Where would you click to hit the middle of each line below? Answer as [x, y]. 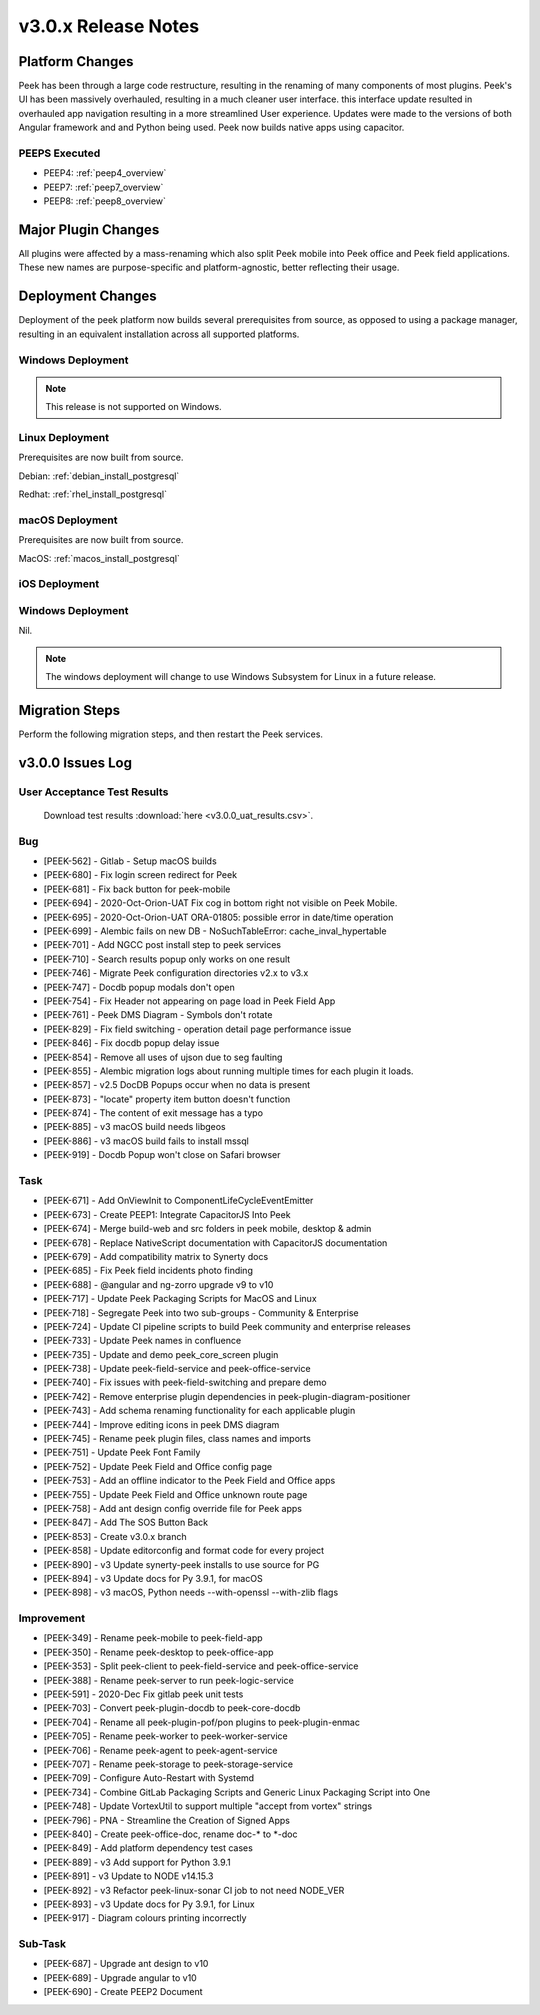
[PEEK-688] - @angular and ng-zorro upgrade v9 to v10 [158, 1284]
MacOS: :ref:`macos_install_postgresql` [99, 558]
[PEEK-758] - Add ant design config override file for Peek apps [173, 1508]
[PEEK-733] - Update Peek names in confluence [142, 1341]
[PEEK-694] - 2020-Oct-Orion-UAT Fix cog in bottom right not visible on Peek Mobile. [220, 903]
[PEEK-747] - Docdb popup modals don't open [139, 987]
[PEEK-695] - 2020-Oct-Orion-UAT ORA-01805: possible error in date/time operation [218, 917]
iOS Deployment [59, 584]
